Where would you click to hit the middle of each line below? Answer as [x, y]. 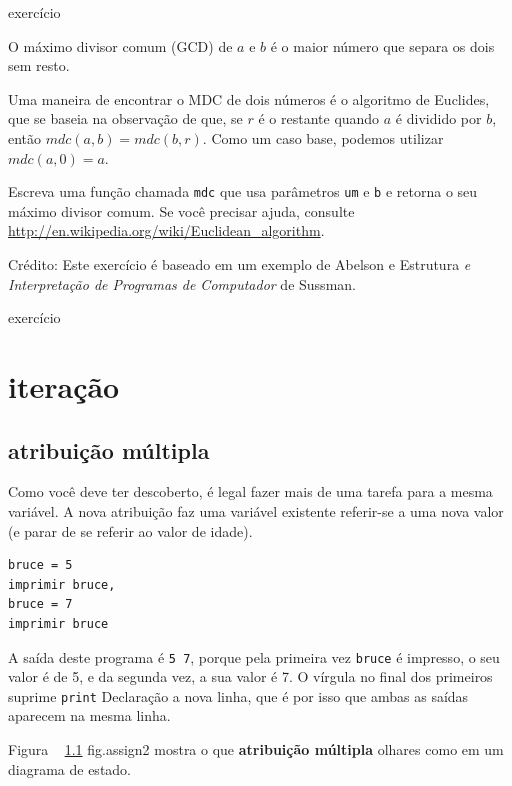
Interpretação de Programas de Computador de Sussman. [182, 283]
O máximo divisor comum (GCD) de [120, 45]
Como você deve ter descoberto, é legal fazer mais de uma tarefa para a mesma [250, 491]
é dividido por [438, 118]
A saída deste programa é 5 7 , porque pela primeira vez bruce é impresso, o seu [254, 656]
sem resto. [39, 65]
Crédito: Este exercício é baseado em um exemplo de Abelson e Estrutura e [239, 264]
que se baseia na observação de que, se [125, 118]
